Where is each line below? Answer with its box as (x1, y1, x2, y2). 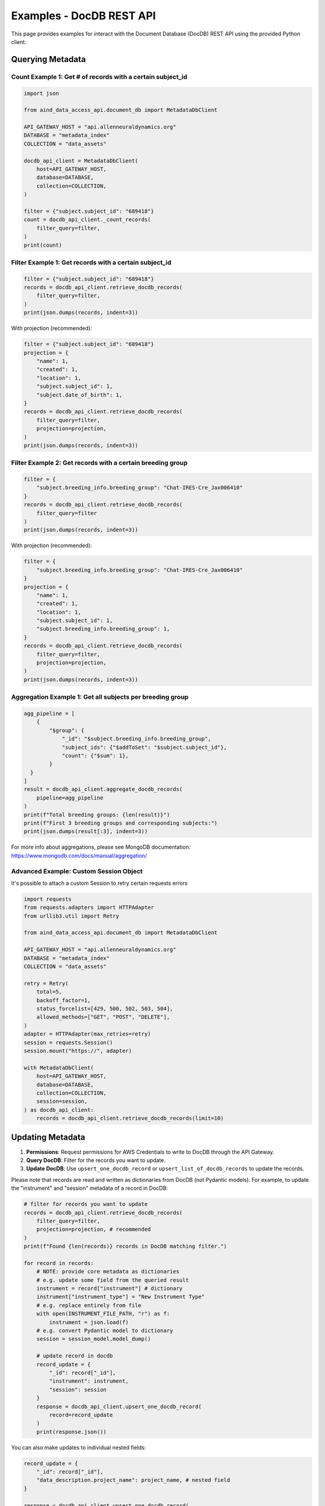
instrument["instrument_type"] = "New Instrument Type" (36, 1293, 205, 1301)
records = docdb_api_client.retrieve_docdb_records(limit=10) (36, 1115, 224, 1122)
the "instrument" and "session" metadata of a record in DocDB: (11, 1184, 169, 1192)
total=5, (36, 989, 63, 995)
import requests (23, 895, 72, 902)
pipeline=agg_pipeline (36, 794, 104, 801)
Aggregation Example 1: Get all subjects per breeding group (11, 693, 189, 701)
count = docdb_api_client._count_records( (23, 216, 151, 223)
